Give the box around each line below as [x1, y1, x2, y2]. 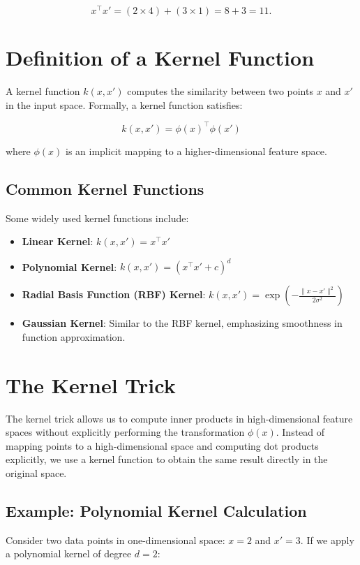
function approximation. [22, 329, 126, 344]
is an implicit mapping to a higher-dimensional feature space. [65, 143, 327, 158]
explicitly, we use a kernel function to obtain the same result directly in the [6, 452, 328, 467]
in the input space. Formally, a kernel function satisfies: [6, 97, 243, 112]
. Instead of [276, 425, 325, 439]
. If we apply [300, 532, 354, 547]
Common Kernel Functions [6, 177, 204, 199]
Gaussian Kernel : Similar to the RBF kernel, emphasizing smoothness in [22, 316, 343, 330]
